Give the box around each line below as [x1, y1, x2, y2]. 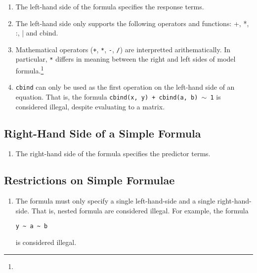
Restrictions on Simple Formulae [4, 172, 175, 188]
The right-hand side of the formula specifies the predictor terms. [15, 148, 211, 159]
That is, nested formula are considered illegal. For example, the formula [31, 205, 249, 215]
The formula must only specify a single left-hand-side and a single [15, 196, 215, 206]
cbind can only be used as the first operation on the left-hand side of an [15, 82, 235, 92]
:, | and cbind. [15, 28, 58, 38]
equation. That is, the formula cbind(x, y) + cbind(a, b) [15, 92, 198, 102]
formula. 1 [15, 64, 44, 75]
